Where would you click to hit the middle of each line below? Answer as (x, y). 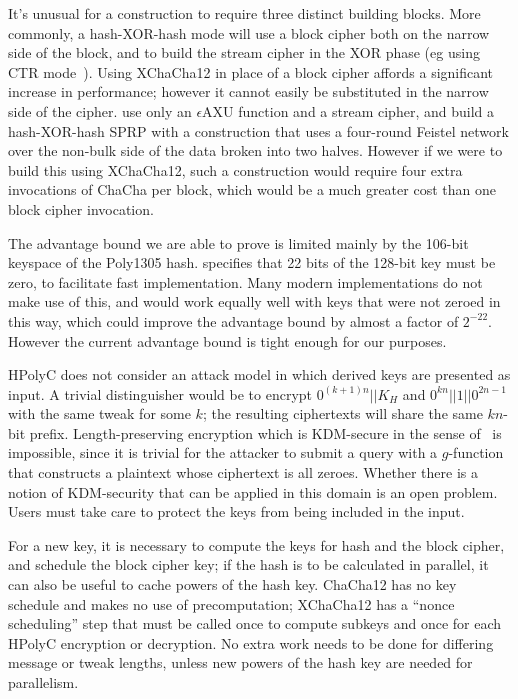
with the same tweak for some (99, 413)
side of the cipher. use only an (100, 110)
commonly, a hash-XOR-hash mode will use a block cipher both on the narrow (249, 32)
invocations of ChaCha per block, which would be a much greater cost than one (252, 189)
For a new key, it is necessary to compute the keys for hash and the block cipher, (256, 544)
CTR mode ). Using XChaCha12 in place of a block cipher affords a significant (251, 71)
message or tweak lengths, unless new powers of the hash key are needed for (240, 662)
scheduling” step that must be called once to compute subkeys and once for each (255, 623)
